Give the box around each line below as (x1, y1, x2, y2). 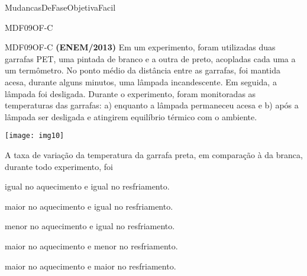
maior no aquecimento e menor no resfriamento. (5, 239, 178, 252)
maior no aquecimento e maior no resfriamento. (5, 259, 176, 272)
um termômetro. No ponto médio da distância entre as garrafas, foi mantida (5, 64, 280, 76)
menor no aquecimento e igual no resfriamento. (5, 220, 175, 232)
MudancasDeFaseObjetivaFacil (5, 1, 116, 13)
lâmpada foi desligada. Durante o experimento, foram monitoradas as (5, 87, 256, 100)
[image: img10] (5, 131, 64, 140)
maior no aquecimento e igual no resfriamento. (5, 200, 173, 212)
